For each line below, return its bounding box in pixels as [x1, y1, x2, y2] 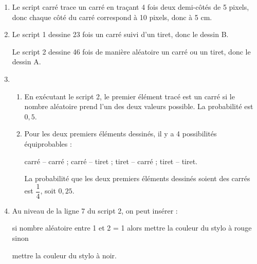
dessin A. [12, 56, 41, 67]
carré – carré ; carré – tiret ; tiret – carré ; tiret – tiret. [24, 155, 198, 166]
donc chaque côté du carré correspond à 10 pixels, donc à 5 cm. [12, 11, 212, 22]
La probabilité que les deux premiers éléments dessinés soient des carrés [24, 173, 250, 184]
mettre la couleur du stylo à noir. [12, 250, 117, 260]
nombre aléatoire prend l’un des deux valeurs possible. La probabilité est [24, 101, 253, 112]
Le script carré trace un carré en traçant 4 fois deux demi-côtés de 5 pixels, [12, 2, 249, 12]
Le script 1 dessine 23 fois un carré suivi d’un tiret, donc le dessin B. [12, 29, 229, 40]
